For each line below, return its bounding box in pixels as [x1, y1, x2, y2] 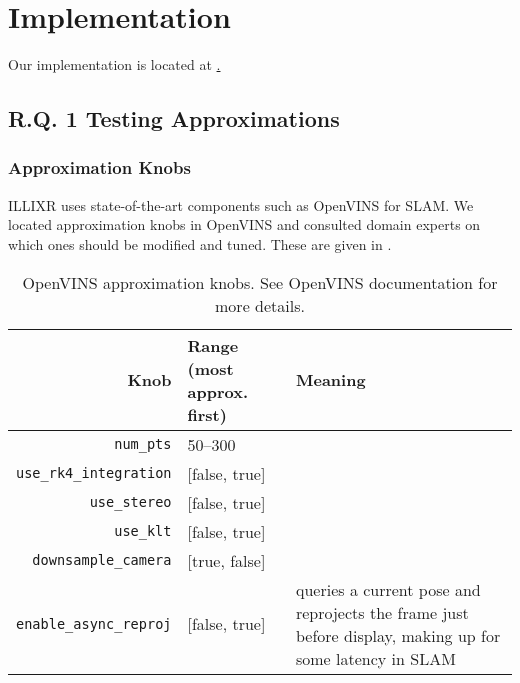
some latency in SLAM [295, 646, 456, 670]
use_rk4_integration [16, 465, 172, 481]
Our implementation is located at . [8, 54, 221, 75]
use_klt [114, 523, 172, 539]
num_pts [114, 436, 172, 452]
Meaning [295, 368, 366, 391]
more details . [215, 293, 305, 317]
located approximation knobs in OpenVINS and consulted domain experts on [8, 214, 481, 235]
